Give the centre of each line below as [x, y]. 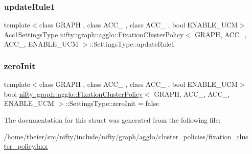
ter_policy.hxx [26, 146]
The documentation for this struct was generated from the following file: [112, 120]
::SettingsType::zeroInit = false [112, 103]
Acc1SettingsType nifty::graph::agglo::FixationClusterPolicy [94, 34]
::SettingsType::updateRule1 [132, 44]
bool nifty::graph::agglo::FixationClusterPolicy [73, 93]
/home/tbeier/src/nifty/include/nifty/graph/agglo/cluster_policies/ [106, 136]
